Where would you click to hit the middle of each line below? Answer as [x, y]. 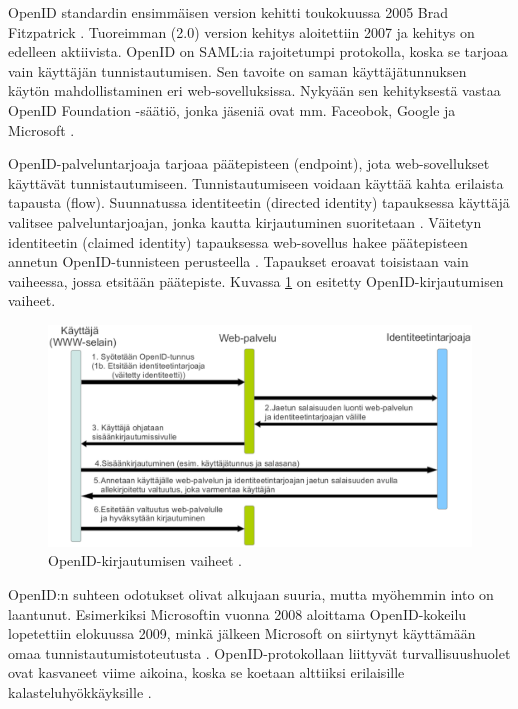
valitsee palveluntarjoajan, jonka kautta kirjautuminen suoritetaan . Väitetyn [245, 221]
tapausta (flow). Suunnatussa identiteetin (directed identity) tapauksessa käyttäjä [259, 202]
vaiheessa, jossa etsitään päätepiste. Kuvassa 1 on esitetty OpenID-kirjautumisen [256, 280]
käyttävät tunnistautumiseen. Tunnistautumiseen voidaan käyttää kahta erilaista [256, 182]
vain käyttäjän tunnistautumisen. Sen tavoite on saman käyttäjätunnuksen [237, 70]
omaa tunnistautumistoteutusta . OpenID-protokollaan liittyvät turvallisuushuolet [259, 652]
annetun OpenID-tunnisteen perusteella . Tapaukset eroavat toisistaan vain [238, 261]
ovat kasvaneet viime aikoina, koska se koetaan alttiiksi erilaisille [206, 672]
